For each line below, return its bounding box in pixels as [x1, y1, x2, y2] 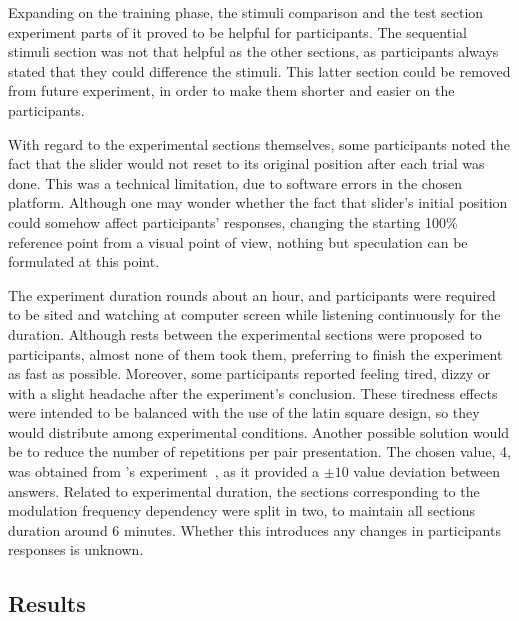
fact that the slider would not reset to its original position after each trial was [8, 153, 485, 174]
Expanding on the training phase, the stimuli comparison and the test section [8, 2, 484, 22]
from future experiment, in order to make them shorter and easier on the [8, 80, 455, 101]
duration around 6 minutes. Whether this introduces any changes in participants [8, 519, 501, 540]
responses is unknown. [8, 539, 144, 560]
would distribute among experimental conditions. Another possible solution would [8, 421, 510, 442]
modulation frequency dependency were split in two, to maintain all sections [8, 500, 475, 521]
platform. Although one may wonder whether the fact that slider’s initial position [8, 192, 508, 213]
